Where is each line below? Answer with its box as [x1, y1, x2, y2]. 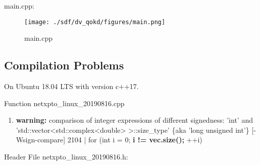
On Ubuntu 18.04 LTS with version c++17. [4, 81, 139, 92]
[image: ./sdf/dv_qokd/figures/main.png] [24, 18, 166, 26]
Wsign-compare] [16, 134, 66, 145]
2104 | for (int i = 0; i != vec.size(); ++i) [67, 134, 202, 145]
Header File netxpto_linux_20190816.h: [4, 151, 128, 162]
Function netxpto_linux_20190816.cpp [4, 98, 125, 108]
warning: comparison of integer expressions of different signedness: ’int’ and [16, 115, 253, 125]
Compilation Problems [4, 57, 124, 73]
